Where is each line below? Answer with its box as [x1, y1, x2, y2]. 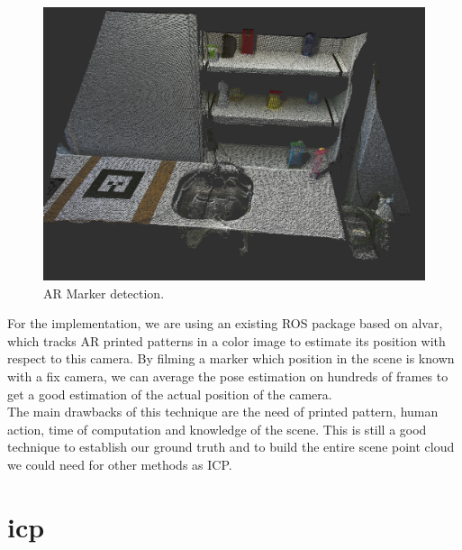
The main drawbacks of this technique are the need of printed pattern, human [7, 402, 439, 421]
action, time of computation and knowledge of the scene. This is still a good [7, 419, 427, 438]
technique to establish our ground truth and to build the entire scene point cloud [7, 437, 455, 456]
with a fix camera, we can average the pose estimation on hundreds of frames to [7, 367, 448, 386]
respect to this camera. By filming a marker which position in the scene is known [7, 349, 455, 368]
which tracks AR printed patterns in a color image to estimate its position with [7, 331, 446, 350]
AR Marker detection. [43, 283, 165, 302]
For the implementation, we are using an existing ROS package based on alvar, [7, 314, 443, 333]
